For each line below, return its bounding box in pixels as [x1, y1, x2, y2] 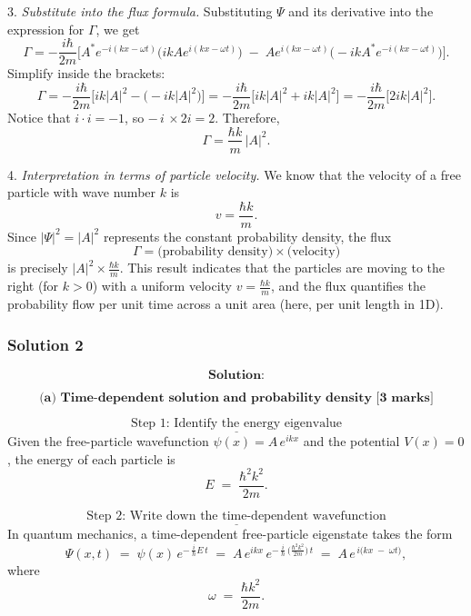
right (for [7, 276, 59, 295]
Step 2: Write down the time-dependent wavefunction [86, 509, 386, 522]
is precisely [7, 258, 68, 277]
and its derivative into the [288, 2, 434, 20]
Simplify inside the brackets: [7, 64, 165, 83]
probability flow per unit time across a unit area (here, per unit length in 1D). [7, 294, 444, 313]
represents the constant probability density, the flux [103, 226, 392, 245]
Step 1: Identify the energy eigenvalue [130, 416, 343, 430]
